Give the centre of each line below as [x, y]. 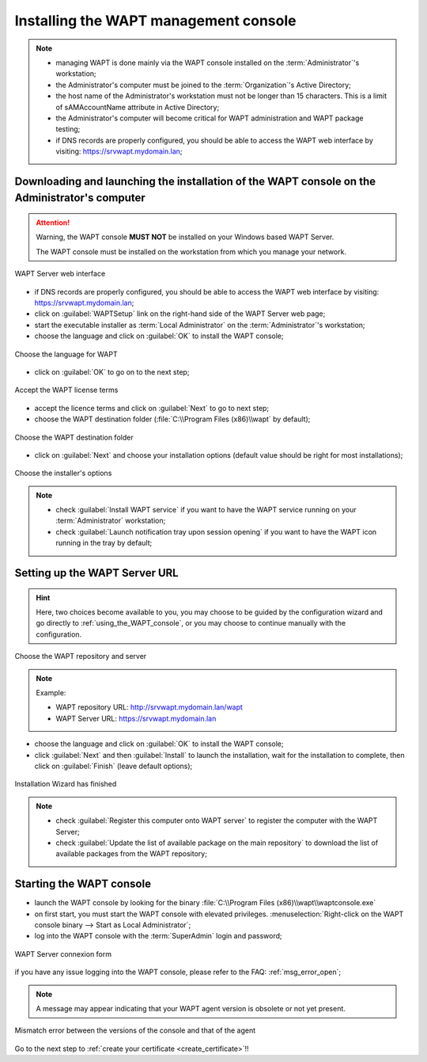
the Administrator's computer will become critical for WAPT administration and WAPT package [210, 118]
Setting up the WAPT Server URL [96, 573]
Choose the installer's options [63, 473]
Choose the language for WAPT [66, 354]
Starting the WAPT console [83, 884]
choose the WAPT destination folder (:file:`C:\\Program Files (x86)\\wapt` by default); [172, 419]
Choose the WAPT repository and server [81, 657]
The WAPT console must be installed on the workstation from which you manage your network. [191, 251]
